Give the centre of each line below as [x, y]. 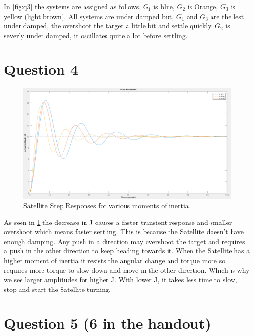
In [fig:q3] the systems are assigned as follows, [73, 6]
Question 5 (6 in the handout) [107, 323]
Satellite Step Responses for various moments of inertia [106, 205]
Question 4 [41, 69]
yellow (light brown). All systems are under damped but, [89, 16]
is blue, [164, 6]
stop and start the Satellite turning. [57, 289]
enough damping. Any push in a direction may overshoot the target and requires [125, 241]
